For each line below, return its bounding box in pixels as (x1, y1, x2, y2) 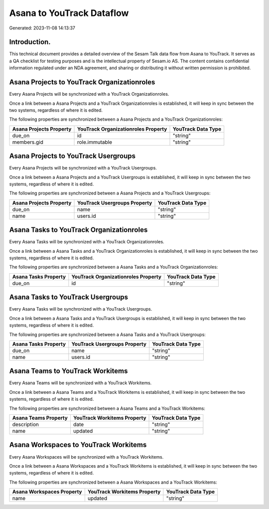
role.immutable (77, 139, 112, 146)
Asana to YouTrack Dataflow (9, 7, 129, 18)
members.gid (12, 139, 43, 146)
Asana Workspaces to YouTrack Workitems (9, 441, 147, 449)
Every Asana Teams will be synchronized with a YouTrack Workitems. (9, 380, 152, 386)
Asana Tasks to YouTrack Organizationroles (9, 226, 148, 234)
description (12, 421, 39, 428)
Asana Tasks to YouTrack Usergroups (9, 293, 128, 302)
